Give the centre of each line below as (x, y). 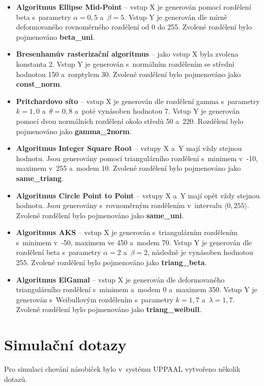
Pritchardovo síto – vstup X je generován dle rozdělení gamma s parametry (138, 101)
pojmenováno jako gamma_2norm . (74, 131)
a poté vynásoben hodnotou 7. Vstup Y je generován (157, 111)
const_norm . (39, 84)
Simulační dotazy (65, 344)
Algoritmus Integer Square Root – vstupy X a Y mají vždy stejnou (129, 148)
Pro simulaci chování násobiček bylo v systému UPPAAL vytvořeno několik (122, 369)
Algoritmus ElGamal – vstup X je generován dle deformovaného (120, 279)
